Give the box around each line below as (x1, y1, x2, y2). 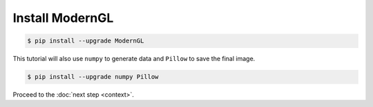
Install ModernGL (12, 10, 114, 25)
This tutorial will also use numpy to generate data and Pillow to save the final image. (12, 55, 256, 63)
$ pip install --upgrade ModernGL (27, 37, 144, 45)
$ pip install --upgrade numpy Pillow (27, 73, 159, 81)
